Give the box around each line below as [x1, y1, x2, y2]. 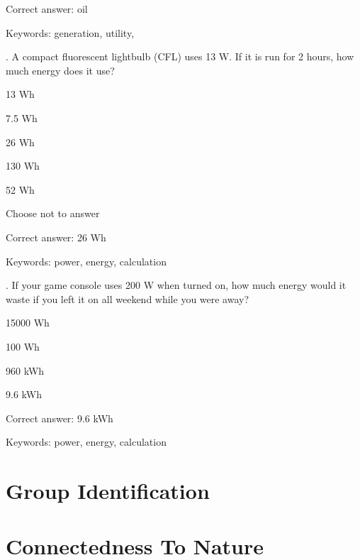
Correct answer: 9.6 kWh [6, 410, 113, 425]
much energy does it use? [6, 62, 115, 77]
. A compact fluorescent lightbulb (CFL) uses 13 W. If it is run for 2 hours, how [6, 49, 354, 64]
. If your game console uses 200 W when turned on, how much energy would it [6, 278, 347, 292]
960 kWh [6, 363, 45, 378]
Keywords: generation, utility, [6, 25, 135, 40]
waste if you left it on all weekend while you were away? [6, 291, 249, 306]
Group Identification [6, 476, 210, 505]
